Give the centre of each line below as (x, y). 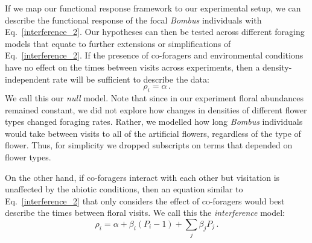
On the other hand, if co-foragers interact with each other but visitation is (142, 177)
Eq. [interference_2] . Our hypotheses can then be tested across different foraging (155, 32)
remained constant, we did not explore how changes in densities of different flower (156, 109)
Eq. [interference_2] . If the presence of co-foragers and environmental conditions (154, 55)
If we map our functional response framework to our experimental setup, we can (153, 8)
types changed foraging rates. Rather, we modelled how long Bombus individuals (154, 121)
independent (27, 79)
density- (277, 67)
